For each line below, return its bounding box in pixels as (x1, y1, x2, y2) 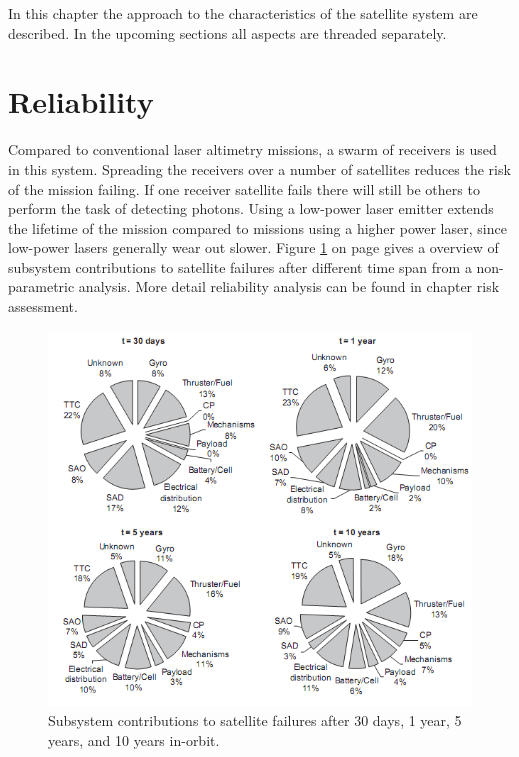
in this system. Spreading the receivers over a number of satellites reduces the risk (8, 158, 511, 179)
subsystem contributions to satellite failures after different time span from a (8, 256, 472, 277)
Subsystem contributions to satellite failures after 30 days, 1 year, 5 (48, 709, 462, 730)
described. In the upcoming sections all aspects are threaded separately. (8, 22, 447, 43)
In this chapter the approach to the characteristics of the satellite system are (8, 3, 478, 23)
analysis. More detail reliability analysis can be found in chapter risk (78, 276, 500, 297)
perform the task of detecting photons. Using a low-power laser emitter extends (8, 198, 494, 219)
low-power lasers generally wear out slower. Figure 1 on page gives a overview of (8, 237, 499, 258)
